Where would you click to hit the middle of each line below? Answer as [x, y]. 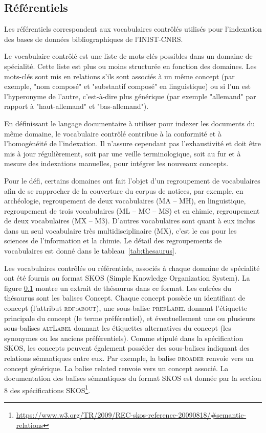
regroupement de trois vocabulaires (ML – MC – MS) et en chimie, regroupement [132, 210]
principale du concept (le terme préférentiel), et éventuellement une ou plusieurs [130, 318]
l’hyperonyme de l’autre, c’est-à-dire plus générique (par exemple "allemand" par [130, 96]
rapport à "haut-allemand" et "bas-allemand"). [76, 106]
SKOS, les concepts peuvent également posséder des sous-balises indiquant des [127, 348]
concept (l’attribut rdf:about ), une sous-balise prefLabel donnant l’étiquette [126, 308]
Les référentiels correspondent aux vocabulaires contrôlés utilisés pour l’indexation [133, 29]
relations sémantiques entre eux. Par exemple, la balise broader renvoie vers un [129, 358]
